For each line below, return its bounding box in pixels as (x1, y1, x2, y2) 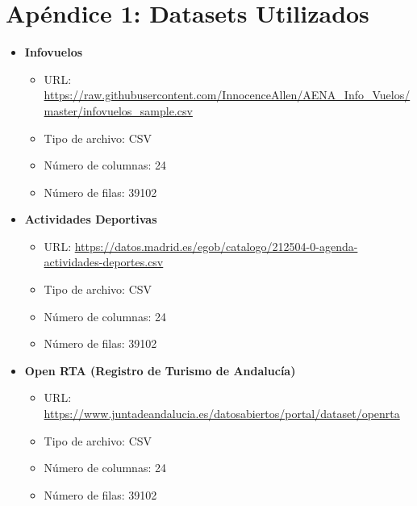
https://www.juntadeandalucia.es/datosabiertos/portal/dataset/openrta (44, 405, 400, 422)
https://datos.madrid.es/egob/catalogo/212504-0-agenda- (74, 237, 358, 254)
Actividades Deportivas (24, 211, 157, 228)
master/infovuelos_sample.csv (44, 102, 193, 119)
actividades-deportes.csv (44, 253, 164, 270)
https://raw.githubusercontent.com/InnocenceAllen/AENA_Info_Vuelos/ (44, 86, 411, 103)
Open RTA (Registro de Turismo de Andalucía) (24, 362, 296, 378)
